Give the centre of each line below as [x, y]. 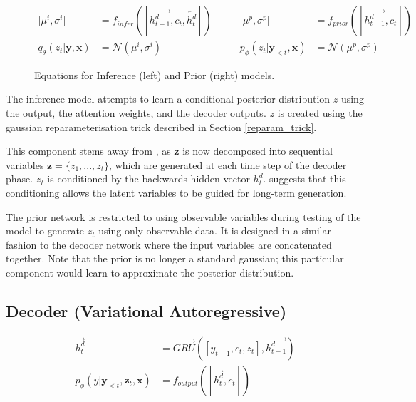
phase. [20, 179]
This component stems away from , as [88, 151]
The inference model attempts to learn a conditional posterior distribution [168, 99]
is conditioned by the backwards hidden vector [149, 179]
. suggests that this [305, 179]
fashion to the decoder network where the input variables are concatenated [169, 244]
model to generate [45, 231]
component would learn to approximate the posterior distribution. [150, 272]
